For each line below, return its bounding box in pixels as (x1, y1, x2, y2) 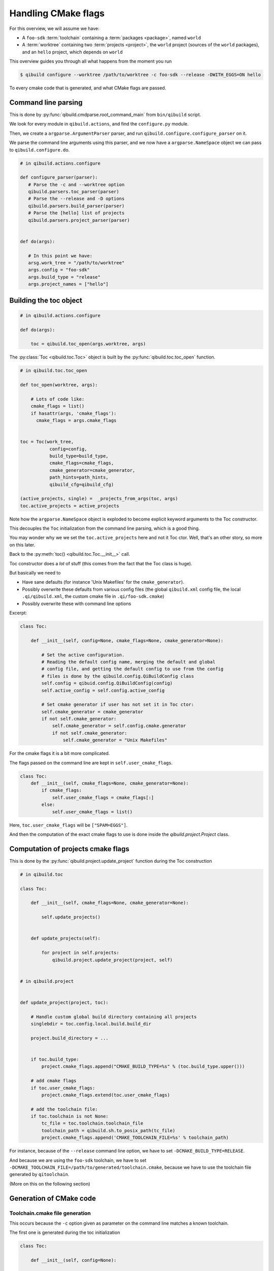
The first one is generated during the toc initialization (9, 1229, 120, 1235)
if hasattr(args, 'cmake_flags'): (30, 410, 117, 416)
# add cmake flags (30, 1078, 77, 1084)
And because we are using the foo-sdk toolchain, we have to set (9, 1157, 147, 1163)
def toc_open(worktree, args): (20, 382, 98, 388)
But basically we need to (9, 570, 61, 576)
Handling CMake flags (9, 8, 105, 19)
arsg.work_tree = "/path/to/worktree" (28, 260, 125, 265)
